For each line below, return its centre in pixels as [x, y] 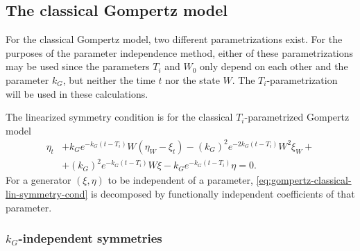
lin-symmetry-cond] [47, 194]
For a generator [38, 180]
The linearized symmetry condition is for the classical [119, 117]
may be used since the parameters [78, 66]
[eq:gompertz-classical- [304, 180]
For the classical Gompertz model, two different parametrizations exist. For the [174, 39]
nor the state [192, 79]
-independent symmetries [90, 238]
